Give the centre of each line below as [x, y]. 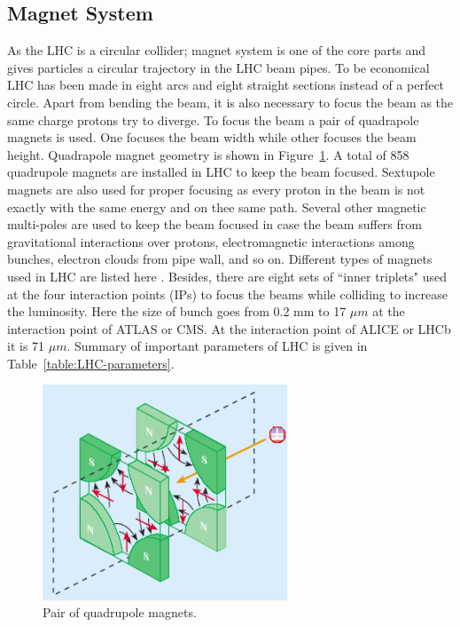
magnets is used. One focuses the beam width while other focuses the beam [212, 137]
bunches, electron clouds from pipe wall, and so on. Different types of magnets [220, 259]
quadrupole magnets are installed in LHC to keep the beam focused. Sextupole [221, 172]
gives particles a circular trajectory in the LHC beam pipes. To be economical [218, 67]
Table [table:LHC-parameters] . [91, 363]
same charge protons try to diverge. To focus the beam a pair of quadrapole [213, 119]
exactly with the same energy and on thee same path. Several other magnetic [217, 206]
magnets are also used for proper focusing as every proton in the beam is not [216, 189]
